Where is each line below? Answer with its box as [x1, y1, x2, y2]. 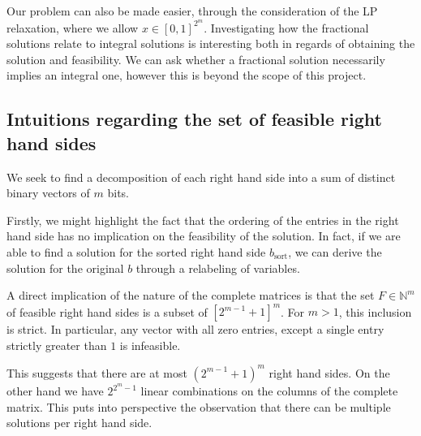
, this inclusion [338, 303, 412, 320]
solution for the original [6, 259, 124, 276]
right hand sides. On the [268, 364, 390, 381]
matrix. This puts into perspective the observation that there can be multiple [6, 398, 391, 415]
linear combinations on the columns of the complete [140, 382, 398, 399]
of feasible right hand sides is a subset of [6, 303, 208, 320]
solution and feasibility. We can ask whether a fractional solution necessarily [6, 50, 385, 67]
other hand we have [6, 382, 104, 399]
